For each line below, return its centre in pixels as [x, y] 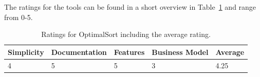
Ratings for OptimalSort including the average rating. [126, 34]
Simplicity [26, 52]
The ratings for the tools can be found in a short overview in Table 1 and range [130, 7]
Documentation [79, 52]
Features [129, 52]
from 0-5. [18, 17]
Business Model [180, 52]
